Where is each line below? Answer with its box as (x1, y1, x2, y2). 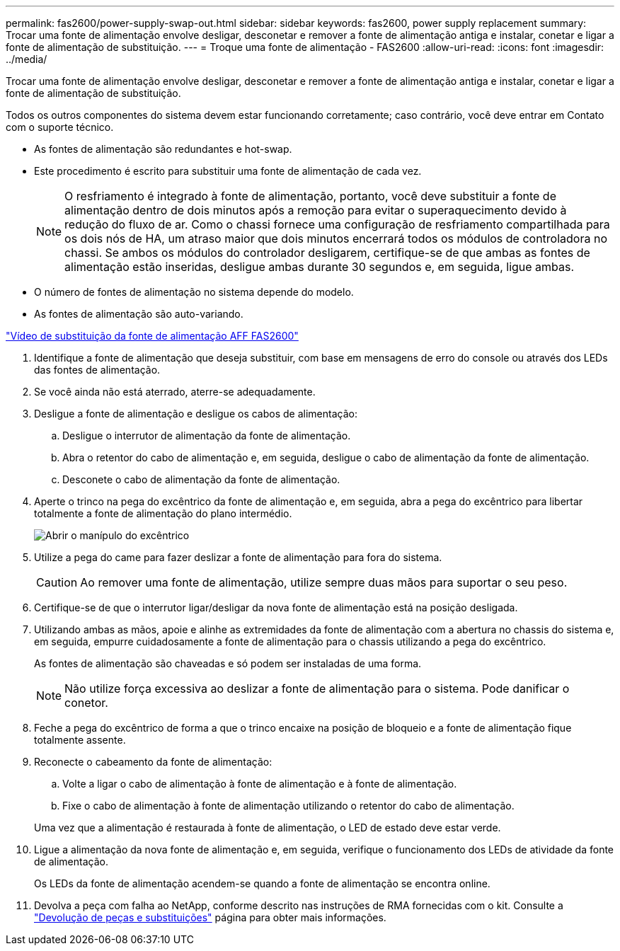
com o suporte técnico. (6, 121, 114, 133)
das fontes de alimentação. (34, 364, 161, 376)
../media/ (6, 53, 47, 65)
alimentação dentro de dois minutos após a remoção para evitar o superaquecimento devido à (64, 203, 567, 217)
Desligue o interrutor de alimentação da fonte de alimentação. (62, 430, 351, 442)
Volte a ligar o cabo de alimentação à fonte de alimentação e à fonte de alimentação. (62, 778, 457, 790)
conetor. (64, 696, 108, 710)
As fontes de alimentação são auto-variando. (34, 308, 243, 320)
